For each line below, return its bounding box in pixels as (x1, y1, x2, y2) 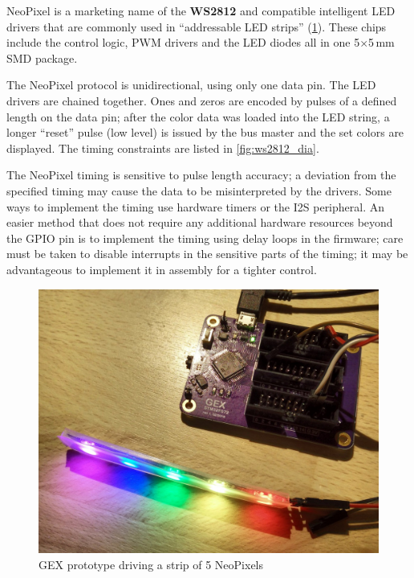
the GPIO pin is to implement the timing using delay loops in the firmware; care (6, 229, 404, 246)
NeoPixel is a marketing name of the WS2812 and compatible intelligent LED (6, 2, 396, 18)
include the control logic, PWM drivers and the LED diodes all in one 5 (6, 34, 360, 51)
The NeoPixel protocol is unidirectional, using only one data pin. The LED (6, 76, 376, 93)
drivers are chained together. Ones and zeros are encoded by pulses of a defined (6, 92, 397, 109)
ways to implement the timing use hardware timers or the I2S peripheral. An (6, 198, 385, 215)
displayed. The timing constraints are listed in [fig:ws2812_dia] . (6, 139, 319, 156)
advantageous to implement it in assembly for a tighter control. (6, 260, 317, 277)
